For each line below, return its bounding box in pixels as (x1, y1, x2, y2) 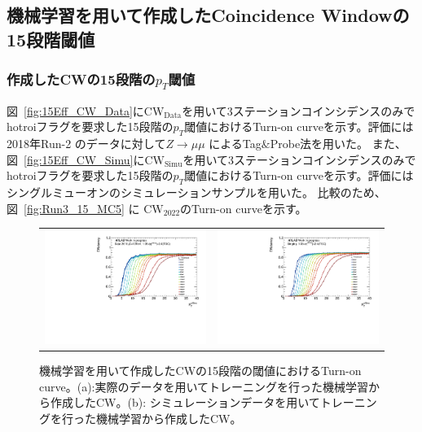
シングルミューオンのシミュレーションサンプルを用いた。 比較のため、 (7, 184, 386, 201)
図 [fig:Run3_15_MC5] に (7, 199, 140, 216)
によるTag (209, 135, 262, 152)
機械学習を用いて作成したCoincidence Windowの (7, 2, 410, 28)
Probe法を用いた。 (270, 135, 369, 152)
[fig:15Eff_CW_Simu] (24, 151, 134, 168)
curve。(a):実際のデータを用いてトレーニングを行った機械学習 (39, 377, 369, 395)
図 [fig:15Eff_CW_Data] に (7, 102, 144, 119)
